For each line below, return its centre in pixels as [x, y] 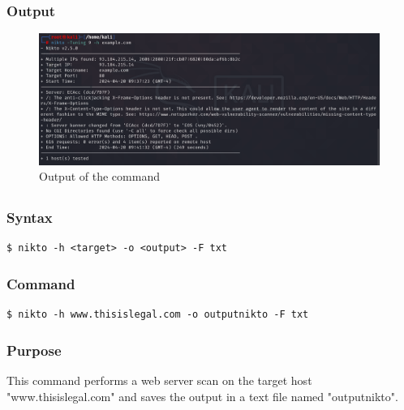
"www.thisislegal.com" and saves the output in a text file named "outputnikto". [202, 396]
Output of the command [99, 176]
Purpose [34, 350]
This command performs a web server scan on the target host [159, 380]
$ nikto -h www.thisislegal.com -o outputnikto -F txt [158, 315]
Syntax [30, 218]
